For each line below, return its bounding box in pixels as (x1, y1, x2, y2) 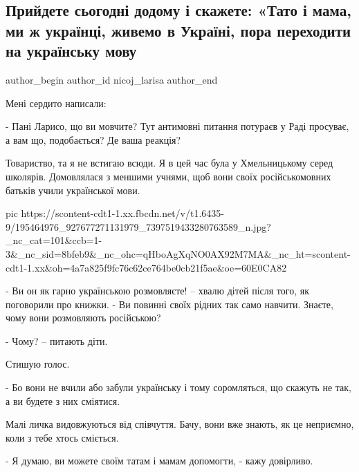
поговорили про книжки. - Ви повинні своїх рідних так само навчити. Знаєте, (6, 296, 333, 311)
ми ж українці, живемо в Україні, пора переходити (6, 19, 351, 41)
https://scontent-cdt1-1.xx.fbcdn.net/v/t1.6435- (21, 206, 224, 220)
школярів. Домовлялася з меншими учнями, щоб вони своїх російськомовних (6, 169, 331, 183)
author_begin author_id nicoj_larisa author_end (6, 72, 218, 86)
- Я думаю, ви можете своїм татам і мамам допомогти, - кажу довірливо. (6, 453, 313, 468)
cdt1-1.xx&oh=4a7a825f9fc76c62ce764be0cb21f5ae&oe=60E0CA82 (6, 260, 287, 274)
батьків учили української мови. (6, 182, 140, 197)
